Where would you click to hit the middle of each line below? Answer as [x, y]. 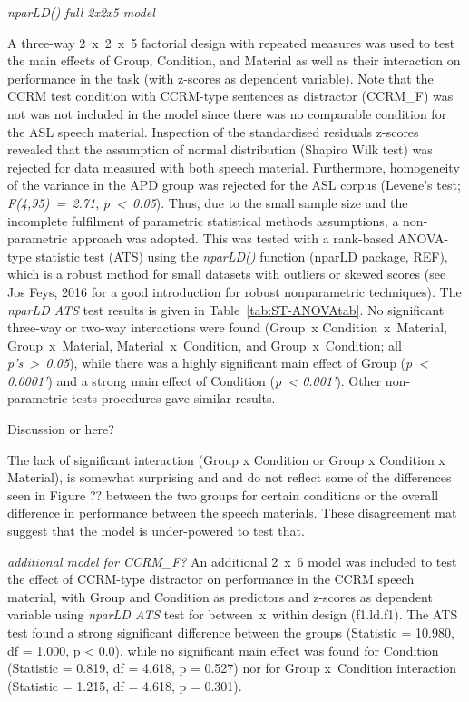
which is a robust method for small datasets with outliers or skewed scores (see [227, 274]
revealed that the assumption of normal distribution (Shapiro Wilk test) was [220, 149]
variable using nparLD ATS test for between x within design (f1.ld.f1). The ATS [233, 614]
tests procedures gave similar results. [173, 398]
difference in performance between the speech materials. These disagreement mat [232, 513]
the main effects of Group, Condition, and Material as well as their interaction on [234, 60]
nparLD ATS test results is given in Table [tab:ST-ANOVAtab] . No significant [226, 309]
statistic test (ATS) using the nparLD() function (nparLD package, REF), [242, 256]
